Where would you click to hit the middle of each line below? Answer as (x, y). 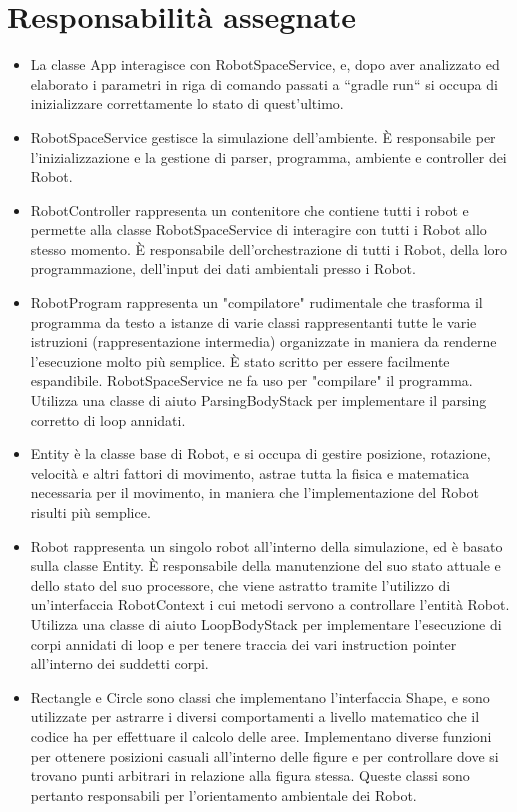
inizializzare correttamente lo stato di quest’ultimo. (187, 103)
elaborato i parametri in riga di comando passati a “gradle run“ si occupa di (264, 83)
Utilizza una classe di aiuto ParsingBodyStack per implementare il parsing (258, 400)
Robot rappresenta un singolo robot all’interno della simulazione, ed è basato (266, 545)
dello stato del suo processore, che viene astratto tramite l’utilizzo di (240, 584)
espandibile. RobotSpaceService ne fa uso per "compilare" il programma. (251, 380)
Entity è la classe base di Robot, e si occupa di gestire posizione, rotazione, (260, 453)
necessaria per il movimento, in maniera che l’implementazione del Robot (254, 492)
